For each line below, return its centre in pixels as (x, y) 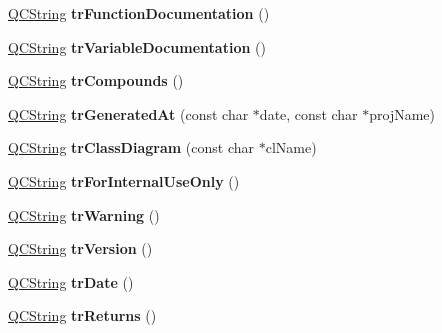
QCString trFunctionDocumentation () (139, 13)
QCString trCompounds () (96, 80)
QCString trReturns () (82, 315)
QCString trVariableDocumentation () (137, 46)
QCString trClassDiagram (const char (131, 147)
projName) (402, 113)
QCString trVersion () (80, 248)
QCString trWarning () (84, 214)
